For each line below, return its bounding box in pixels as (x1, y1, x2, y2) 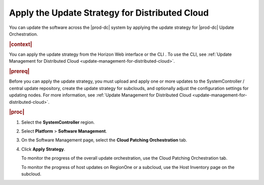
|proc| (9, 109, 24, 116)
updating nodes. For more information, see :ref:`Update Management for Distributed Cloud (9, 92, 192, 98)
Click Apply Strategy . (21, 146, 66, 152)
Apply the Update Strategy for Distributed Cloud (9, 7, 209, 18)
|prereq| (9, 68, 30, 75)
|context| (9, 41, 32, 47)
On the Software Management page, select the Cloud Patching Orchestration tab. (21, 137, 188, 143)
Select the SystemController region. (21, 119, 95, 125)
